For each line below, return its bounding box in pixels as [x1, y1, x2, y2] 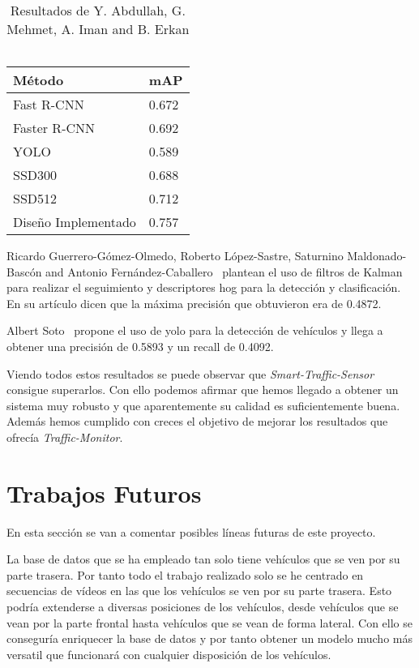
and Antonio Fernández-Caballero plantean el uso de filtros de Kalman [45, 263, 403, 280]
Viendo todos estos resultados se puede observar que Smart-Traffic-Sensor [6, 365, 374, 382]
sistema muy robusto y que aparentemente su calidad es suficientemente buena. [6, 396, 400, 413]
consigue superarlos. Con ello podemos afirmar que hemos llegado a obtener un [6, 381, 399, 398]
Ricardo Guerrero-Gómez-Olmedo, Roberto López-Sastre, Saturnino [6, 247, 344, 263]
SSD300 [13, 165, 58, 184]
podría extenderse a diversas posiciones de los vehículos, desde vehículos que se [6, 598, 399, 615]
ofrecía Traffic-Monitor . [6, 428, 123, 445]
